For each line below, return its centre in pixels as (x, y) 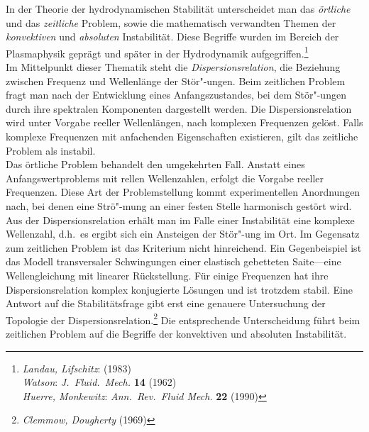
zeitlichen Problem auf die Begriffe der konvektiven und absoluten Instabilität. (176, 333)
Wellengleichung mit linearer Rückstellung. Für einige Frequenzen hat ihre (167, 275)
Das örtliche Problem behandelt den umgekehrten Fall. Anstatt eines (155, 164)
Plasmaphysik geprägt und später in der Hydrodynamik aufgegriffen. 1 (157, 52)
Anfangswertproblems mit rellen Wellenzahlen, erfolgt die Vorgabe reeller (165, 178)
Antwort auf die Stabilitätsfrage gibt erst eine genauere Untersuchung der (166, 303)
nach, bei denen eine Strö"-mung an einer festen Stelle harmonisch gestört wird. (179, 205)
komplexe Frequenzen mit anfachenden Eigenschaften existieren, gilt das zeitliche (182, 136)
